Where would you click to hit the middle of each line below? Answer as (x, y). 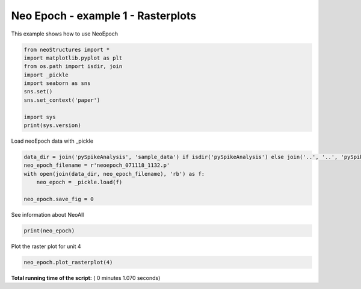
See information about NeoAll (48, 214)
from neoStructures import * (67, 49)
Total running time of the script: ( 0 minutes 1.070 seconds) (86, 278)
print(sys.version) (52, 126)
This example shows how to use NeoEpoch (65, 34)
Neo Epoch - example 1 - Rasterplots (104, 16)
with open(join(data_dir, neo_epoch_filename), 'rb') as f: (114, 174)
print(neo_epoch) (49, 231)
